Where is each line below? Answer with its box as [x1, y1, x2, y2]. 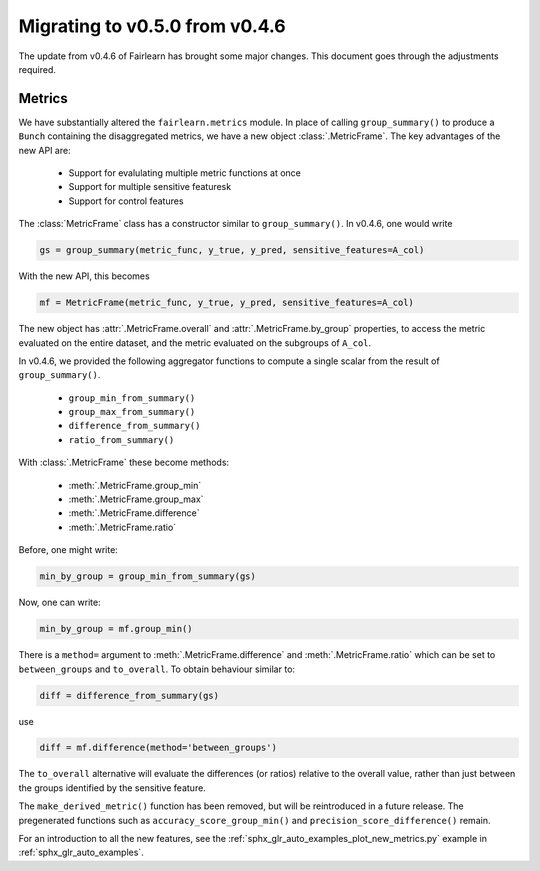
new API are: [18, 144, 71, 156]
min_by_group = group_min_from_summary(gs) [39, 571, 257, 582]
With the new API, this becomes [18, 270, 150, 282]
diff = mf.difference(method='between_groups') [39, 742, 277, 754]
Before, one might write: [18, 544, 119, 556]
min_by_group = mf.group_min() [39, 623, 194, 635]
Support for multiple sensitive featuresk [68, 181, 232, 193]
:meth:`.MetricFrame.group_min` [68, 479, 202, 491]
